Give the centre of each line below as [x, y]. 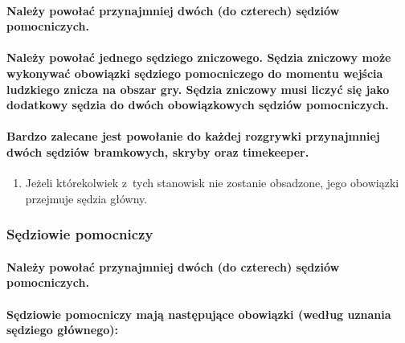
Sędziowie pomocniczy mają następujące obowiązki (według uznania [199, 314]
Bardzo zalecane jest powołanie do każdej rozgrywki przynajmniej [193, 136]
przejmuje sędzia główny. [86, 198]
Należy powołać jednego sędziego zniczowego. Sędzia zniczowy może [199, 57]
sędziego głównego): [62, 330]
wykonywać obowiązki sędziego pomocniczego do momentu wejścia [195, 73]
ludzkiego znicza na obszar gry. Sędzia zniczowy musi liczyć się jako [198, 89]
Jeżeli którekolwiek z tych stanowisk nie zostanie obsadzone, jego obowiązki [212, 183]
